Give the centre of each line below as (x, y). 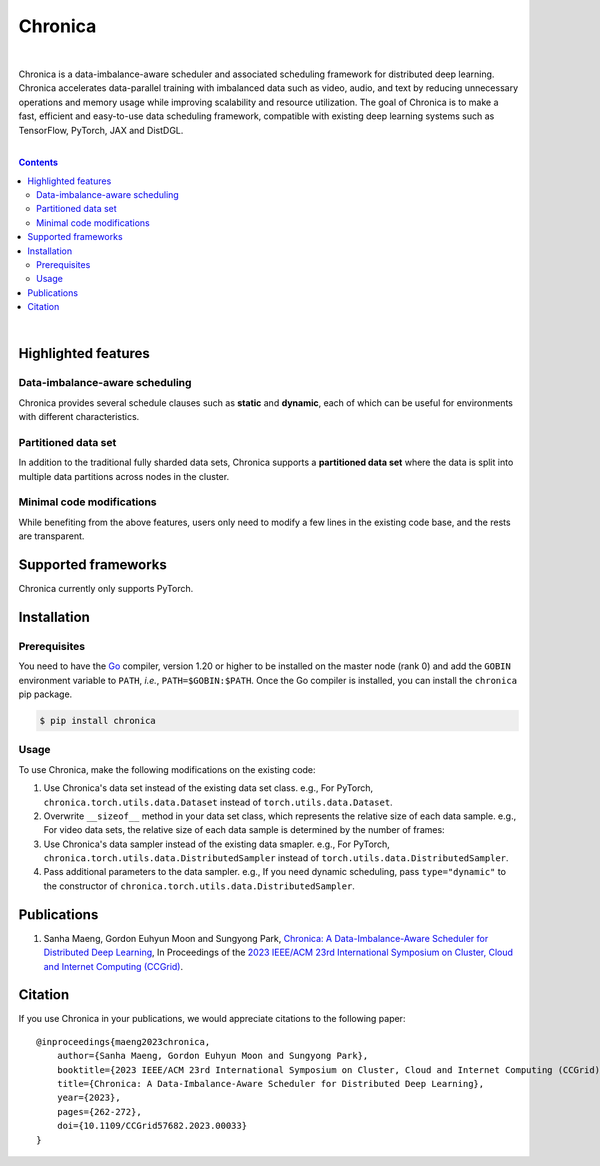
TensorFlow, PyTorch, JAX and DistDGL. (101, 130)
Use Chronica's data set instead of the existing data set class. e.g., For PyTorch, (208, 788)
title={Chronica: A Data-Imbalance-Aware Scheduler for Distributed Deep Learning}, (270, 1084)
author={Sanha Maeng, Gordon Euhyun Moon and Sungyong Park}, (212, 1056)
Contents (38, 162)
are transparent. (51, 536)
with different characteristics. (79, 417)
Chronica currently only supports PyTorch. (106, 589)
